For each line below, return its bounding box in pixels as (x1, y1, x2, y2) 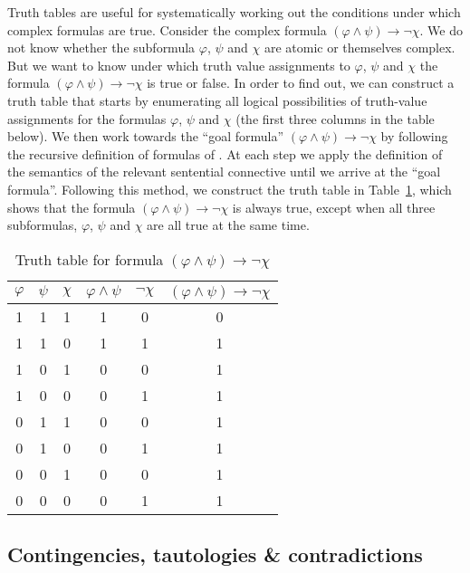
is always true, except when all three (232, 197, 436, 216)
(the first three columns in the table (235, 109, 435, 128)
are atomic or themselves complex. (264, 38, 456, 57)
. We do (419, 20, 463, 39)
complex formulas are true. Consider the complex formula (7, 20, 327, 39)
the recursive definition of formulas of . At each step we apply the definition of (7, 144, 443, 163)
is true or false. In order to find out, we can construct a (147, 73, 455, 92)
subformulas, (7, 215, 78, 234)
